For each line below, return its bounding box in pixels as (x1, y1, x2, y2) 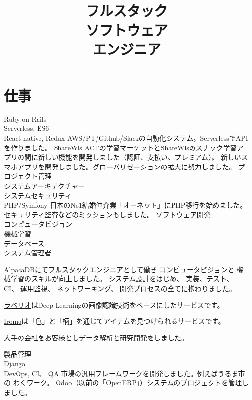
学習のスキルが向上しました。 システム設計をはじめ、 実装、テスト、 (10, 274, 233, 284)
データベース (4, 238, 45, 248)
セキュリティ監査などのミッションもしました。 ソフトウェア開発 (4, 209, 211, 219)
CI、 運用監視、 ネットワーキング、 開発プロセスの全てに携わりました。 (4, 283, 236, 293)
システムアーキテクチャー (4, 181, 85, 191)
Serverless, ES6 (4, 123, 49, 133)
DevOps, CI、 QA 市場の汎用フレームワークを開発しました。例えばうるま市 (4, 368, 245, 378)
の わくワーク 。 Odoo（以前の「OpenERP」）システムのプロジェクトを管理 (4, 378, 242, 388)
